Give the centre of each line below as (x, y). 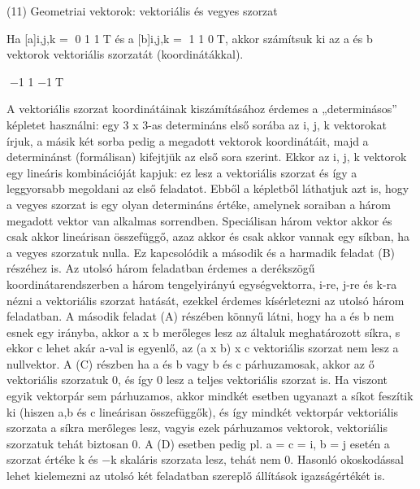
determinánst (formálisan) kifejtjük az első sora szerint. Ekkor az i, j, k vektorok (207, 157)
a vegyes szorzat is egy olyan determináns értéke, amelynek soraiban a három (199, 204)
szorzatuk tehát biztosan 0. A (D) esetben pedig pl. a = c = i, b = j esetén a (198, 443)
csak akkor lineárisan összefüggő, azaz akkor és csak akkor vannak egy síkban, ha (208, 236)
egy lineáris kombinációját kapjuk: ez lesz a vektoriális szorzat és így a (182, 172)
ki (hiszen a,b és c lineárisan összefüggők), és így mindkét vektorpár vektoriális (203, 411)
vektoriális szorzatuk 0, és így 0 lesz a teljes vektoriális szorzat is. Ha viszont (197, 380)
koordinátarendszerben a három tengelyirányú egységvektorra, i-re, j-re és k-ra (202, 284)
